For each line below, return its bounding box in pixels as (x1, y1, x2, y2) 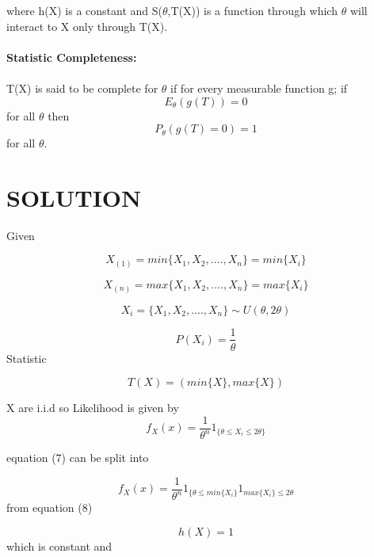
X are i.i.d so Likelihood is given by (6, 399, 179, 416)
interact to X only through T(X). (6, 17, 168, 34)
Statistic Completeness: (6, 48, 137, 65)
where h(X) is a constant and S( (6, 2, 162, 18)
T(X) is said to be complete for (6, 79, 158, 96)
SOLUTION (6, 181, 142, 213)
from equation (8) (6, 499, 93, 516)
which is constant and (6, 537, 113, 554)
